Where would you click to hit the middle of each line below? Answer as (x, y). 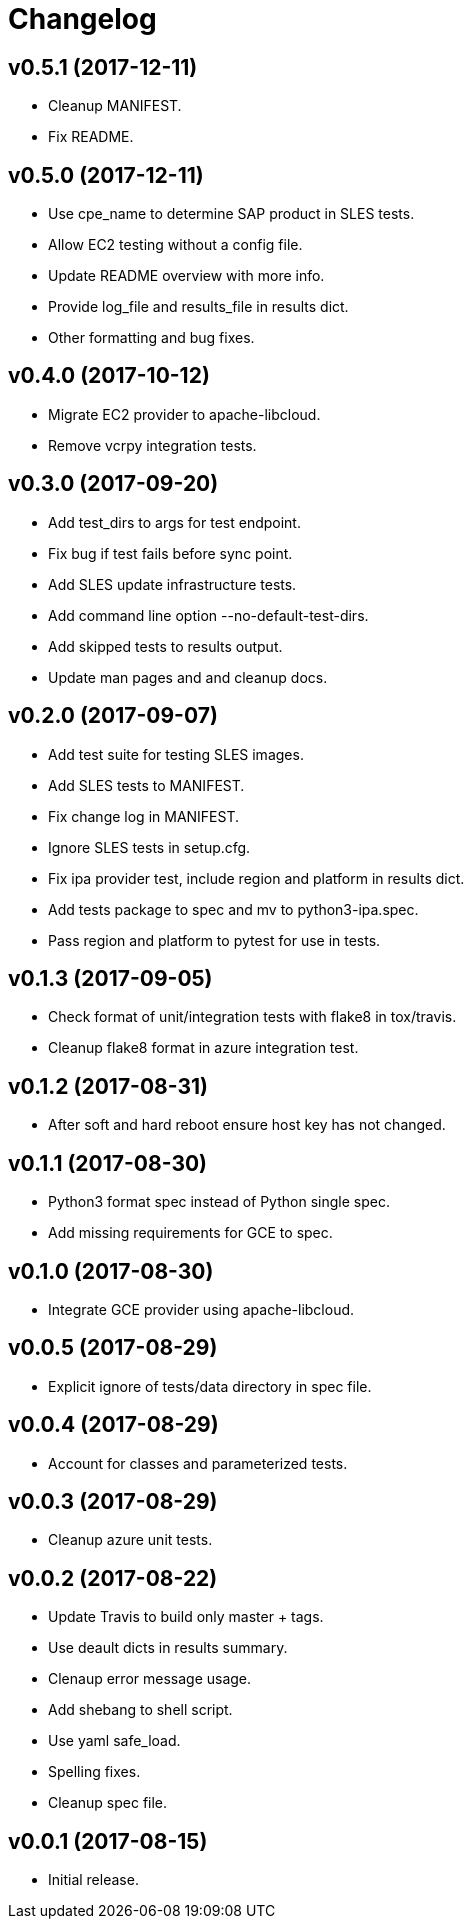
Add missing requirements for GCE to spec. (190, 1233)
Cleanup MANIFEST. (115, 106)
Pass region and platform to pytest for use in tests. (214, 940)
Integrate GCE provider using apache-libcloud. (201, 1309)
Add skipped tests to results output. (165, 646)
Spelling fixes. (94, 1772)
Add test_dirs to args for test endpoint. (174, 522)
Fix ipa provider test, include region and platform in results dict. (256, 878)
